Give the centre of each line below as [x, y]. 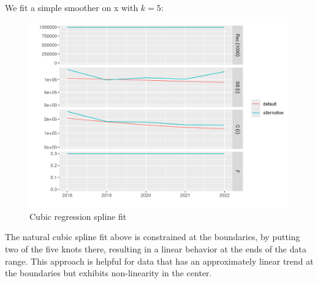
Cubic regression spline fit [78, 216]
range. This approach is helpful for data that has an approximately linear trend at [159, 261]
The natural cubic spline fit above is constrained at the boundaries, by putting [153, 237]
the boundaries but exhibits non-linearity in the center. [108, 273]
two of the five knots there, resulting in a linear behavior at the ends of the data [156, 249]
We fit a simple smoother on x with [72, 7]
